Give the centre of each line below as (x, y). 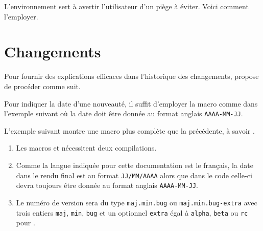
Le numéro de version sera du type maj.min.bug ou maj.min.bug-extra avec (137, 202)
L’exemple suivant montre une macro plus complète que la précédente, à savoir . (129, 130)
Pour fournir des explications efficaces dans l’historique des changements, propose (131, 76)
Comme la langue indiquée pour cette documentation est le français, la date (135, 165)
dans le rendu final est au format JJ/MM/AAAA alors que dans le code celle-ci (134, 175)
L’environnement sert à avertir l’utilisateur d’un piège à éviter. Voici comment (126, 6)
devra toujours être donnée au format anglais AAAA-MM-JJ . (107, 185)
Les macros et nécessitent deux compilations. (86, 148)
